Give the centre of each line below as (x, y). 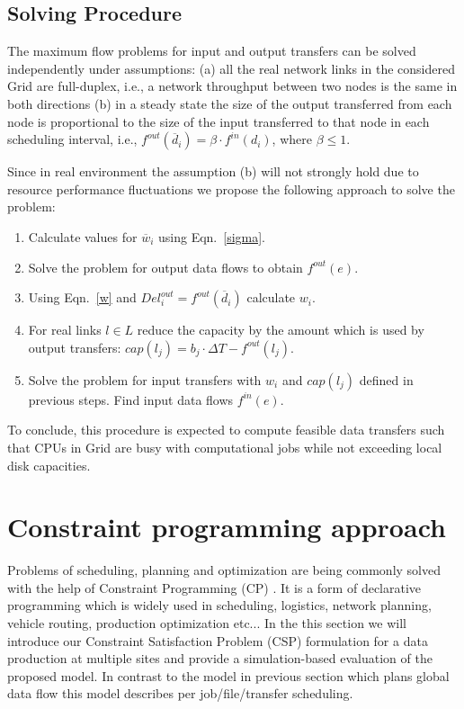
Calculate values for (83, 236)
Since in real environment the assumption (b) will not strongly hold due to (213, 171)
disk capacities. (49, 465)
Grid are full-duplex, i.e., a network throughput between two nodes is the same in (232, 86)
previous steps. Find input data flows (131, 399)
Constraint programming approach (227, 527)
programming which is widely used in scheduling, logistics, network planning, (219, 605)
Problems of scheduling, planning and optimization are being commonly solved (224, 570)
